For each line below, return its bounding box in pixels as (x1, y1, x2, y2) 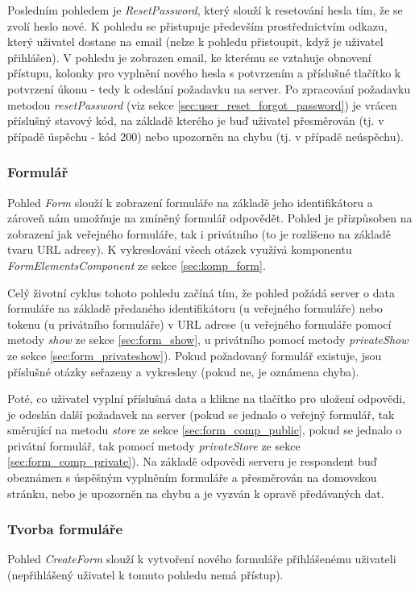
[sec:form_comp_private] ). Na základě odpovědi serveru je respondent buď (7, 453, 377, 470)
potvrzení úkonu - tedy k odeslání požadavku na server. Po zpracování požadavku (7, 80, 411, 97)
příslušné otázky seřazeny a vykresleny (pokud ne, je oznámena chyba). (7, 363, 359, 380)
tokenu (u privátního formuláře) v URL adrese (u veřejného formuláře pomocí (7, 315, 392, 332)
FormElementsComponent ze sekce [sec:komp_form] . (7, 256, 266, 273)
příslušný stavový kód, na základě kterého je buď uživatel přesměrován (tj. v (7, 112, 384, 129)
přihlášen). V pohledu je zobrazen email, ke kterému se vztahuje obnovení (7, 48, 371, 65)
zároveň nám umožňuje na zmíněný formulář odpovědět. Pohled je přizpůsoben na (7, 209, 413, 226)
